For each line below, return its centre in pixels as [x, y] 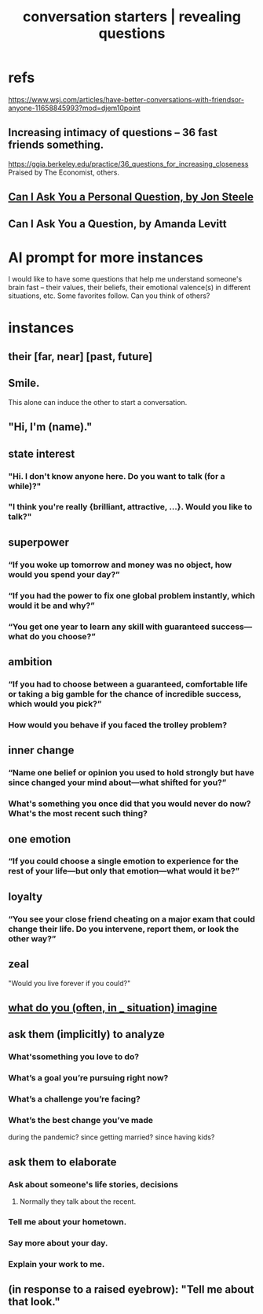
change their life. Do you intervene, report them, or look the [124, 929]
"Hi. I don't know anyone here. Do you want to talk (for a [117, 476]
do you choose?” [62, 636]
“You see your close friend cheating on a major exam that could [131, 918]
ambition [30, 662]
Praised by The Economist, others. [64, 172]
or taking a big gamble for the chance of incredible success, [125, 694]
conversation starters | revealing [132, 17]
